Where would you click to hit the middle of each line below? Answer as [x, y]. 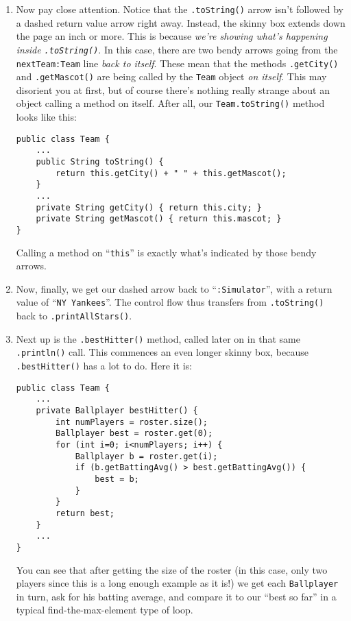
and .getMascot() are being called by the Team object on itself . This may [171, 76]
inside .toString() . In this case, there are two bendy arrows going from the [177, 49]
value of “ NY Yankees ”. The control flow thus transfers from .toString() [170, 302]
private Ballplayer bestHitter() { [117, 411]
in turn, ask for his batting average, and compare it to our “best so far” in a [176, 596]
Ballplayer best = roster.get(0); [134, 434]
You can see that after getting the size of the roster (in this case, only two [172, 569]
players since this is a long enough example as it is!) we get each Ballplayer [177, 583]
